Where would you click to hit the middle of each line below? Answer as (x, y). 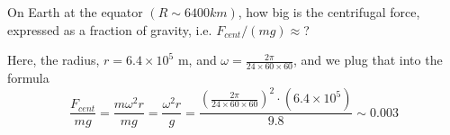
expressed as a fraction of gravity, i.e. (110, 29)
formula (28, 78)
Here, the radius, (54, 60)
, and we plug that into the (368, 60)
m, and (197, 60)
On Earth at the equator (75, 12)
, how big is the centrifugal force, (329, 12)
